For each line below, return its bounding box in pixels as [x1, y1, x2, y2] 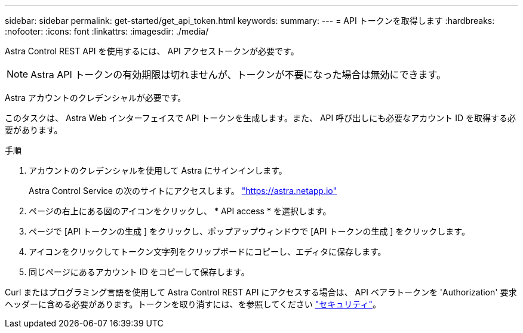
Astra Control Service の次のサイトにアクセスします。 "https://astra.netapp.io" [29, 186, 337, 196]
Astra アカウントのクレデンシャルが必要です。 [5, 92, 186, 103]
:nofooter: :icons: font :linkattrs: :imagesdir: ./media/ [5, 26, 209, 36]
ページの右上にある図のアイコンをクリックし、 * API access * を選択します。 [29, 206, 331, 216]
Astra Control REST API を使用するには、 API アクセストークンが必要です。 [5, 46, 299, 56]
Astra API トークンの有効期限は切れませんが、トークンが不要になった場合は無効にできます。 [30, 69, 446, 81]
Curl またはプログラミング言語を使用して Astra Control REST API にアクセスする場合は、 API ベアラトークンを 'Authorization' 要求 [5, 287, 517, 297]
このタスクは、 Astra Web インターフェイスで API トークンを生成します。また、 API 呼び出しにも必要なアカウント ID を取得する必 [5, 113, 516, 123]
